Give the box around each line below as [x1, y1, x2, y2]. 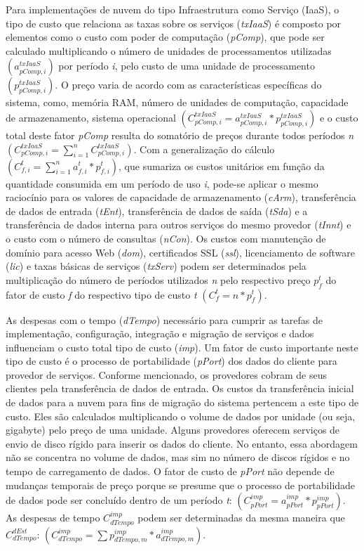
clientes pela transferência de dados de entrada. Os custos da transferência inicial [6, 381, 354, 396]
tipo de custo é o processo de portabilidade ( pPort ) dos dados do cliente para [6, 354, 337, 368]
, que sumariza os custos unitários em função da [119, 158, 325, 173]
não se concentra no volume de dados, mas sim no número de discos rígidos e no [6, 450, 350, 465]
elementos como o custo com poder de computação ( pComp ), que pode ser [6, 30, 325, 44]
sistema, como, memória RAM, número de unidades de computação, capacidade [6, 95, 349, 110]
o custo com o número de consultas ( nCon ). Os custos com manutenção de [6, 231, 326, 245]
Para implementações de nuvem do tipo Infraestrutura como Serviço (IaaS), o [6, 2, 339, 16]
